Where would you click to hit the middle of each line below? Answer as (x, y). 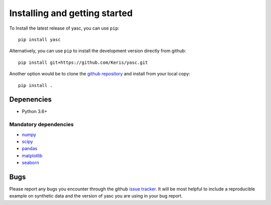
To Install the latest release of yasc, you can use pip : (64, 28)
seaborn (31, 163)
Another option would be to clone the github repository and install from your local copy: (100, 74)
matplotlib (32, 155)
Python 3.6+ (35, 112)
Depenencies (31, 100)
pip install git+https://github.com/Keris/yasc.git (83, 62)
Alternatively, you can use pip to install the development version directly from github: (98, 51)
